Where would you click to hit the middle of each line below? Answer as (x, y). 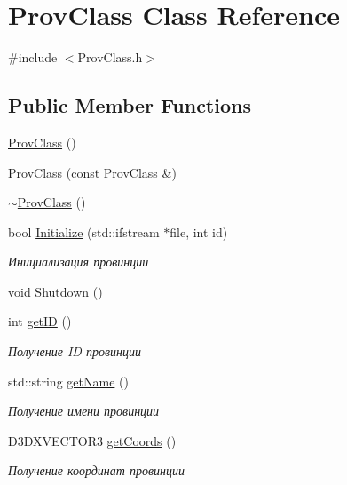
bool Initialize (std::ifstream (84, 231)
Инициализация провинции (79, 262)
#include (33, 57)
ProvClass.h (110, 57)
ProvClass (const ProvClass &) (92, 172)
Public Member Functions (130, 105)
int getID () (40, 321)
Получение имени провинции (84, 411)
